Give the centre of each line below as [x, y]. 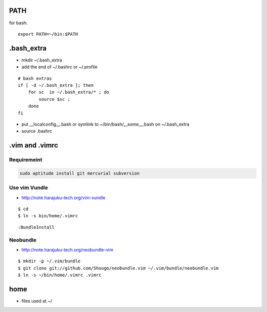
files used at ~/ [37, 301]
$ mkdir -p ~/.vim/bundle [49, 261]
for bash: [18, 23]
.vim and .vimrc [34, 146]
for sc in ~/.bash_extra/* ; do [69, 92]
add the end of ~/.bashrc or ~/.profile [59, 67]
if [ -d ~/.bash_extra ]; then [56, 85]
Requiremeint [26, 160]
